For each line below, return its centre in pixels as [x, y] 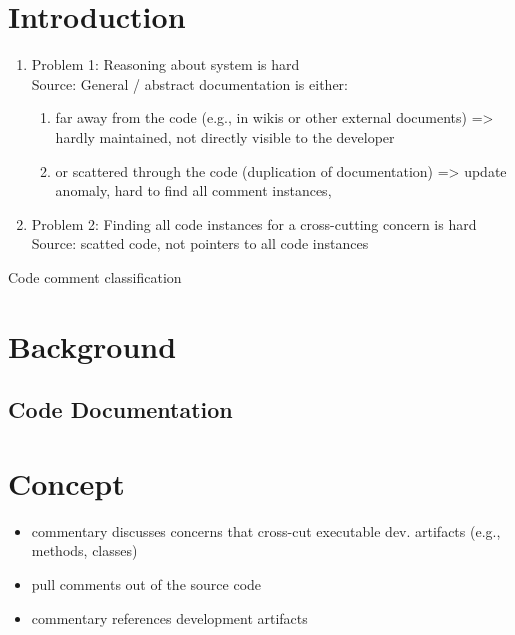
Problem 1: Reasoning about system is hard [165, 64]
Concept [66, 482]
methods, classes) [84, 550]
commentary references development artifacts [169, 617]
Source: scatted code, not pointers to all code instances [200, 243]
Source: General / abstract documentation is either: [189, 83]
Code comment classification [95, 276]
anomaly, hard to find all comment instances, [193, 190]
